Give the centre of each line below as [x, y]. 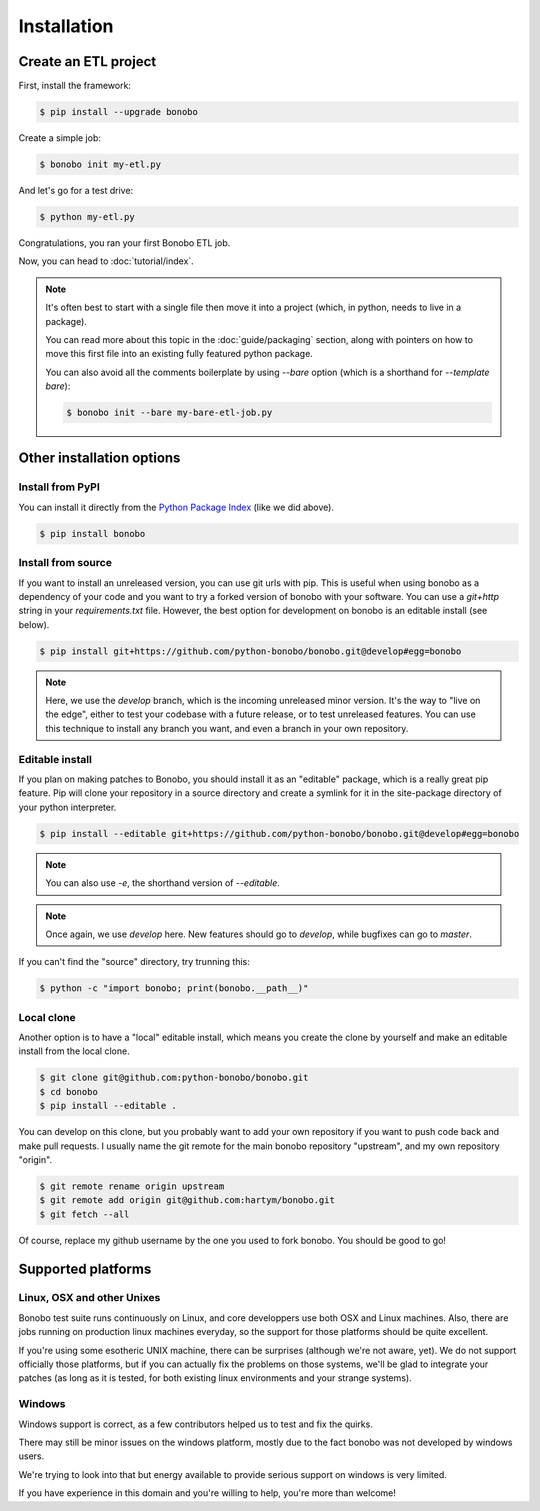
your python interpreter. [67, 807]
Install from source [65, 563]
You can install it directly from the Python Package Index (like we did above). [176, 507]
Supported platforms [85, 1268]
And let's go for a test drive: [76, 190]
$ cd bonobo [69, 1091]
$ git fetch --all [84, 1214]
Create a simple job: [60, 138]
